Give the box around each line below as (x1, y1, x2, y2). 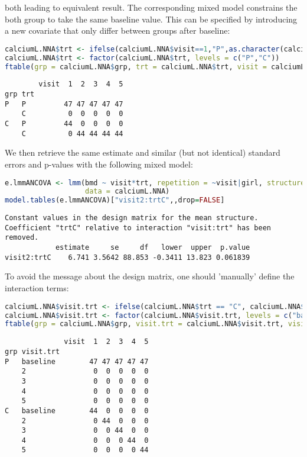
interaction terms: (5, 282, 69, 294)
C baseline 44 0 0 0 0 (5, 406, 149, 415)
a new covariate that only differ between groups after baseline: (5, 24, 230, 37)
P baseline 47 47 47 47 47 (5, 357, 149, 366)
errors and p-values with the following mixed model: (5, 157, 193, 170)
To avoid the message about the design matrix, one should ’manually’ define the (5, 270, 295, 282)
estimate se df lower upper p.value (55, 243, 250, 252)
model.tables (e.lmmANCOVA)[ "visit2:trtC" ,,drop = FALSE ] (5, 196, 225, 205)
